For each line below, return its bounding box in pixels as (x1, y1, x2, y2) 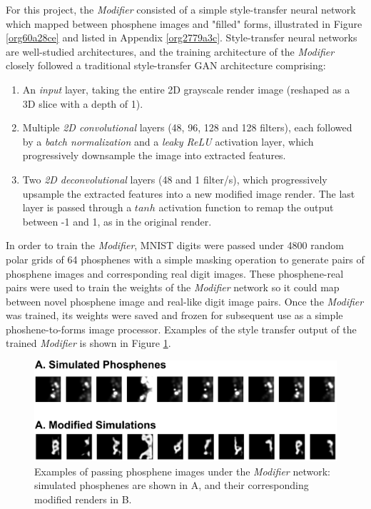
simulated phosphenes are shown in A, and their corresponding (34, 478, 309, 493)
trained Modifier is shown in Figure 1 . (6, 336, 171, 351)
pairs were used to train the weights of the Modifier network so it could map (6, 280, 340, 295)
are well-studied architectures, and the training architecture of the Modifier (6, 44, 335, 59)
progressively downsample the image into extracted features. (22, 148, 286, 163)
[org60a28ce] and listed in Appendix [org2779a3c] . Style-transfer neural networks (6, 30, 357, 45)
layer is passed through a (22, 200, 132, 215)
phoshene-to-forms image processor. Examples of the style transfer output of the (6, 321, 357, 336)
